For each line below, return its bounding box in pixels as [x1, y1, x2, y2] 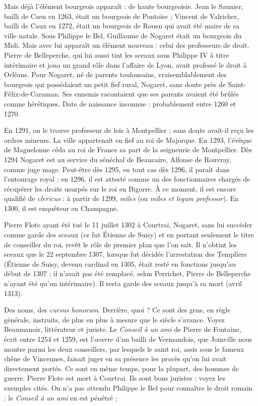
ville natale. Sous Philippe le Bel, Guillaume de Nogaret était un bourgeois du [4, 30, 242, 40]
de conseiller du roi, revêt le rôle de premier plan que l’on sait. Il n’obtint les [4, 239, 237, 249]
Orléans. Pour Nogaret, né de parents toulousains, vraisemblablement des [4, 69, 227, 80]
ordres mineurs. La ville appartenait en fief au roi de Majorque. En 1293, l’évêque [4, 134, 252, 145]
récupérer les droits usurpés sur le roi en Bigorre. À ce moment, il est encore [4, 183, 237, 194]
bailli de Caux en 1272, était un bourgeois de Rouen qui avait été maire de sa [4, 20, 240, 31]
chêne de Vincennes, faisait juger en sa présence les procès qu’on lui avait [4, 353, 227, 364]
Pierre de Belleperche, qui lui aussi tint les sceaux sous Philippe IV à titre [4, 49, 229, 60]
